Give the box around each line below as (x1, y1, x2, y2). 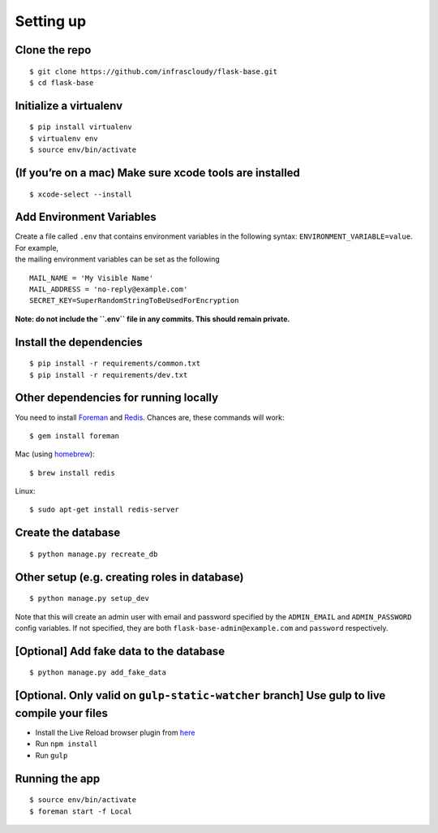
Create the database (15, 526, 121, 540)
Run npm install (35, 739, 98, 749)
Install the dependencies (15, 335, 144, 349)
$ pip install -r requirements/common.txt (29, 359, 201, 369)
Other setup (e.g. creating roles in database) (15, 570, 244, 584)
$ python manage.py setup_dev (29, 593, 150, 603)
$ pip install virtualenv (29, 123, 133, 132)
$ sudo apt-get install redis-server (29, 505, 180, 515)
